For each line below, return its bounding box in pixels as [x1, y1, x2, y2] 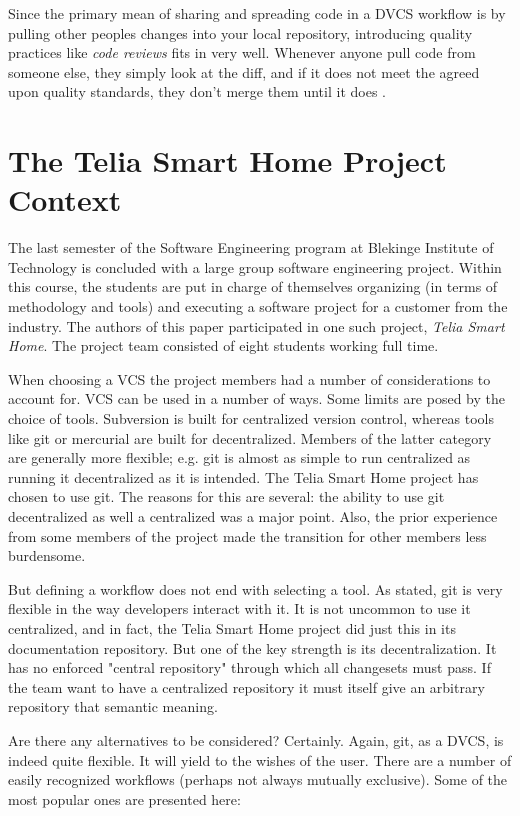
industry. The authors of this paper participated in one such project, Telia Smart [8, 315, 505, 336]
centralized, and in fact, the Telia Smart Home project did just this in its [8, 617, 456, 638]
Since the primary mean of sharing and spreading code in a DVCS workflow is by [8, 3, 506, 23]
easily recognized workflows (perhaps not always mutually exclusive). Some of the [8, 769, 508, 790]
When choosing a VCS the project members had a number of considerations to [8, 368, 491, 389]
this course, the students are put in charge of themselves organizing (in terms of [8, 276, 498, 297]
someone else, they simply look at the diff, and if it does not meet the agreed [8, 61, 480, 82]
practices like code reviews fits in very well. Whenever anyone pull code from [8, 42, 476, 63]
